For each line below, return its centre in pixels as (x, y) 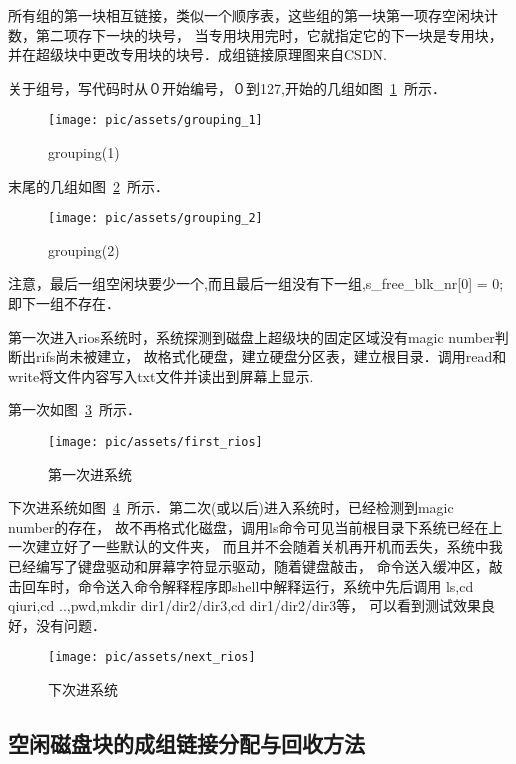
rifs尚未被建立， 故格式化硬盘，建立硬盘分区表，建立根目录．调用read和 (271, 356)
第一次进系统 (90, 473)
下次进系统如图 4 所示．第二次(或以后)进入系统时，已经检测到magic (231, 507)
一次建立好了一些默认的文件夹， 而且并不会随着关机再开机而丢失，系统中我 (255, 546)
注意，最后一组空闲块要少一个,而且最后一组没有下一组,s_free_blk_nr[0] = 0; (256, 283)
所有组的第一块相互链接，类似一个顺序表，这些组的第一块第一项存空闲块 (246, 15)
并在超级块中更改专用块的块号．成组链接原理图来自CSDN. (197, 54)
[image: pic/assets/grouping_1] (155, 120)
